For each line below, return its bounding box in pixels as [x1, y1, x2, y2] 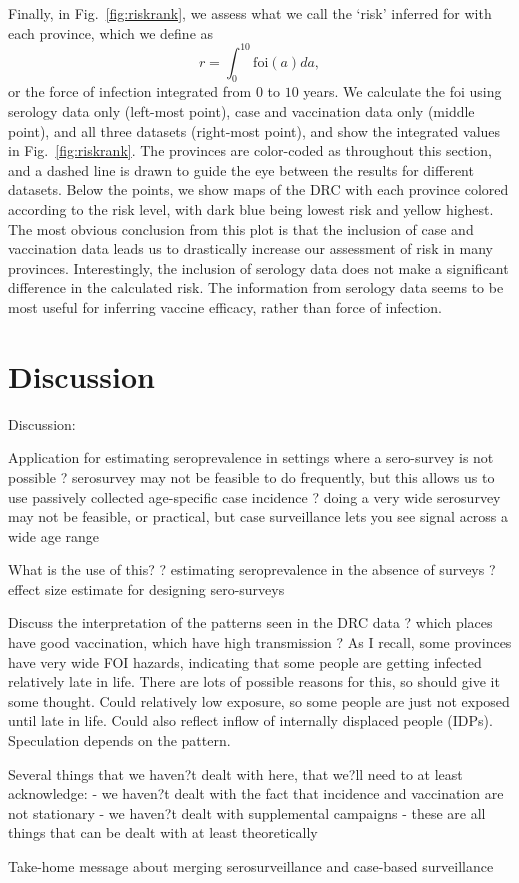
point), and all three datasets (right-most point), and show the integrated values [8, 120, 501, 141]
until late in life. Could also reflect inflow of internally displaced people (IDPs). [8, 710, 493, 731]
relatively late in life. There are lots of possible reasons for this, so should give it [8, 671, 500, 692]
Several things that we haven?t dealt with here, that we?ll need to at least [8, 763, 463, 784]
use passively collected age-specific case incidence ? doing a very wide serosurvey [8, 486, 501, 507]
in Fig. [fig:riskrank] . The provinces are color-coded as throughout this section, [8, 140, 492, 161]
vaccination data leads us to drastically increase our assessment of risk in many [8, 238, 493, 259]
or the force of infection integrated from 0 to [8, 81, 280, 102]
